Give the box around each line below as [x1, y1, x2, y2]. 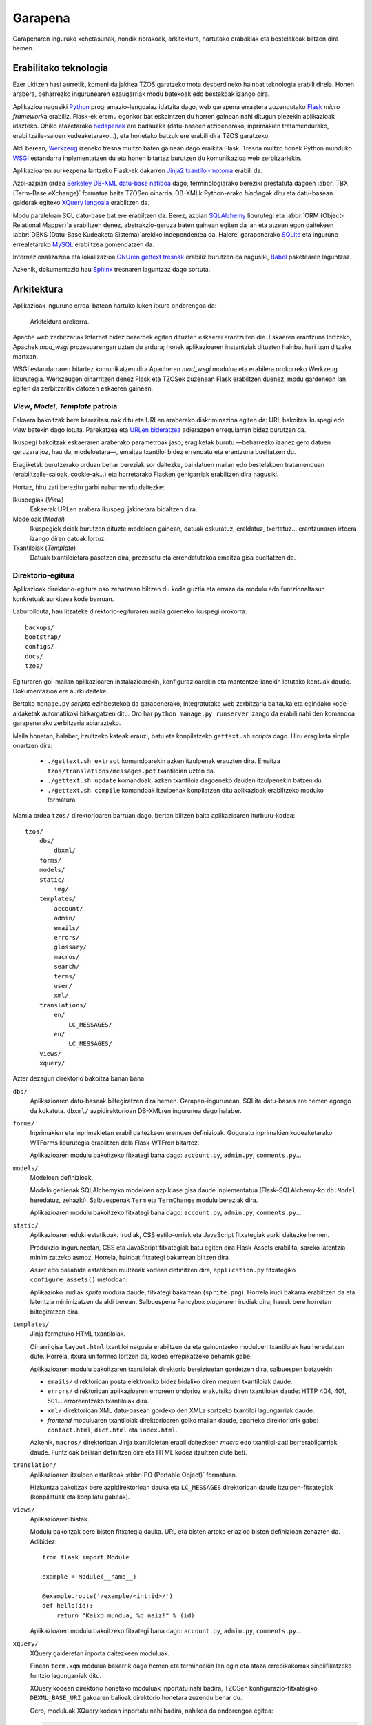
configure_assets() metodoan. [30, 1275, 128, 1283]
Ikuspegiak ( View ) [12, 495, 64, 504]
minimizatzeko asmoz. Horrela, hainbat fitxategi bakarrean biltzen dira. [30, 1253, 231, 1261]
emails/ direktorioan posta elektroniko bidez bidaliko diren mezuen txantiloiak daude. [47, 1377, 293, 1386]
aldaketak [12, 709, 41, 718]
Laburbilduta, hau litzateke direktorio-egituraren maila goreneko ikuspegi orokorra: [12, 607, 247, 615]
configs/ [25, 642, 54, 651]
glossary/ [54, 943, 87, 952]
